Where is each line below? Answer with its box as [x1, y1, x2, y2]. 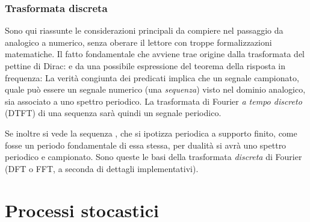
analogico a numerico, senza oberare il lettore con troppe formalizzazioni [5, 35, 272, 48]
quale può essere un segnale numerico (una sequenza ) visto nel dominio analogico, [5, 83, 306, 96]
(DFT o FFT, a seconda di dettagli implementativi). [5, 162, 199, 174]
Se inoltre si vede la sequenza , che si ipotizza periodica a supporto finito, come [5, 126, 297, 139]
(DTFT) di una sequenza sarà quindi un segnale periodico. [5, 106, 222, 119]
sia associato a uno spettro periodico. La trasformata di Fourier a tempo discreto [5, 94, 302, 107]
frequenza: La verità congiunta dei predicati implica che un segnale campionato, [5, 71, 299, 84]
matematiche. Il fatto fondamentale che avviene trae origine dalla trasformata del [5, 48, 305, 60]
